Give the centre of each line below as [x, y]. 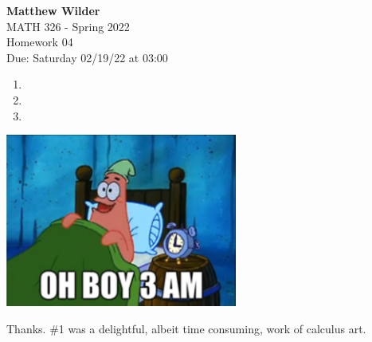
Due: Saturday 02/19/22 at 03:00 [87, 57]
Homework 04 [40, 42]
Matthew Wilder [53, 10]
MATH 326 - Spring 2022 [68, 26]
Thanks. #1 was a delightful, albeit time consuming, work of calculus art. [186, 328]
